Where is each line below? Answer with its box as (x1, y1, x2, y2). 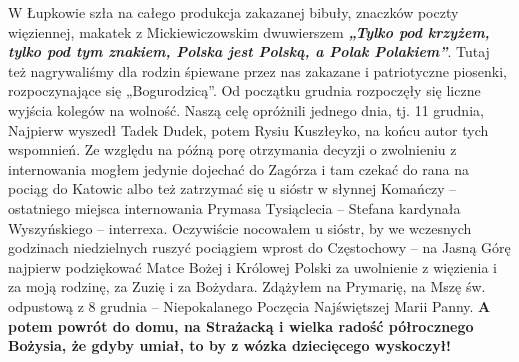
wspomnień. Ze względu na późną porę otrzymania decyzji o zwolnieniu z (8, 139, 457, 160)
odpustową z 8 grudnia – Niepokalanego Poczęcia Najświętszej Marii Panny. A (8, 295, 491, 316)
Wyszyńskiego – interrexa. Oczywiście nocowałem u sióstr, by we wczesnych (8, 217, 472, 238)
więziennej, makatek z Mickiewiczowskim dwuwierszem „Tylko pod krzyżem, (8, 21, 490, 42)
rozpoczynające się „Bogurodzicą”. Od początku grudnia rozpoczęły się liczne (8, 80, 481, 101)
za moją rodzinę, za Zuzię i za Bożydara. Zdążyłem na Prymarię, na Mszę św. (8, 276, 486, 297)
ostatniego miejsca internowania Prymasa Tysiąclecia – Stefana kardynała (8, 197, 461, 218)
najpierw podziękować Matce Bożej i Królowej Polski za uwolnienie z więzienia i (8, 256, 497, 277)
